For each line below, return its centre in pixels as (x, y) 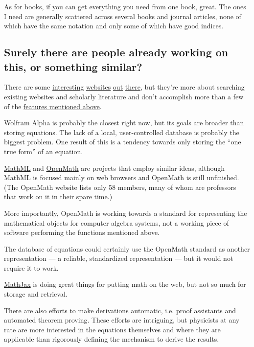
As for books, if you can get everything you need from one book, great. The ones (125, 6)
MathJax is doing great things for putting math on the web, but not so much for (125, 284)
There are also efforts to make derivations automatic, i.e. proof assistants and (120, 310)
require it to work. (31, 267)
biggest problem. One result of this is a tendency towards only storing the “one (123, 142)
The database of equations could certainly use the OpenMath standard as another (127, 248)
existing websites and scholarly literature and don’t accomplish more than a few (124, 96)
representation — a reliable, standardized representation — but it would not (119, 258)
